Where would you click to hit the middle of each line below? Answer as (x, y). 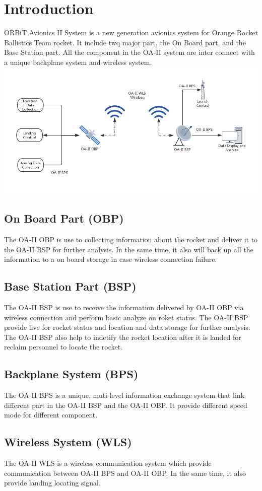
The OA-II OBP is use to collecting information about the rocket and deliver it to (131, 239)
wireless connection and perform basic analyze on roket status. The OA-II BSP (126, 317)
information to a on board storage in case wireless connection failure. (111, 259)
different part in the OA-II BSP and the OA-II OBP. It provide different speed (126, 405)
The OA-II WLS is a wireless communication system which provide (108, 463)
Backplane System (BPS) (71, 374)
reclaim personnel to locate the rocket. (63, 347)
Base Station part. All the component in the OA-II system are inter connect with (129, 52)
